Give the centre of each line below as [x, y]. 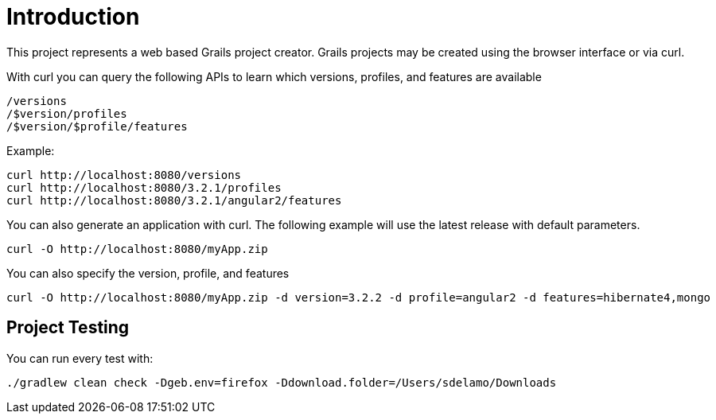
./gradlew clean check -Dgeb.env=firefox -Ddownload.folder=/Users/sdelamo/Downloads [282, 382]
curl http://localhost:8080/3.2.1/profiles [144, 187]
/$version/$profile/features [97, 126]
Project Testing [68, 328]
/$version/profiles [67, 113]
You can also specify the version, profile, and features [148, 273]
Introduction [73, 17]
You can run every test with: [80, 358]
